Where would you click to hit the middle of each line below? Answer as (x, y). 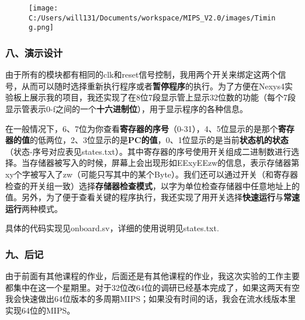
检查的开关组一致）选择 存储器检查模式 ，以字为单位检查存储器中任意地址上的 (152, 185)
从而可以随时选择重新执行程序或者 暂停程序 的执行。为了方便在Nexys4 (153, 86)
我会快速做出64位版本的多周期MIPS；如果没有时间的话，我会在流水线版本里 (151, 299)
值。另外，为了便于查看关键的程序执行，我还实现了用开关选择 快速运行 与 (144, 197)
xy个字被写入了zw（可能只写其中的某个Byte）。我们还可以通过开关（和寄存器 (152, 174)
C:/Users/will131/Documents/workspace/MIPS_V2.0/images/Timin (152, 18)
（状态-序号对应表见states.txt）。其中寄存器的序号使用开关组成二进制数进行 (148, 151)
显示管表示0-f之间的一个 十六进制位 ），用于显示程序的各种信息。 (126, 108)
